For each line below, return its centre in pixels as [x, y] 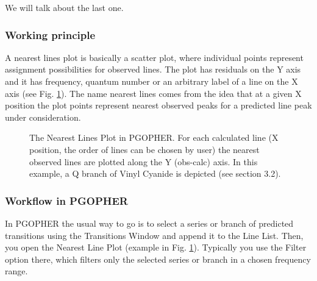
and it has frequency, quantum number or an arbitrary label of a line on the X [151, 81]
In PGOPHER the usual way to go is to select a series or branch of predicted [149, 223]
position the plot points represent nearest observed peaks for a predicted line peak [158, 105]
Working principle [50, 34]
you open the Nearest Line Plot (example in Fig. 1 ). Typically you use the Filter [156, 247]
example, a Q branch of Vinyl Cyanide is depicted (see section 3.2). [155, 173]
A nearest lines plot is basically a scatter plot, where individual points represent [154, 57]
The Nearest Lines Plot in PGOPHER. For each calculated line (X [154, 137]
